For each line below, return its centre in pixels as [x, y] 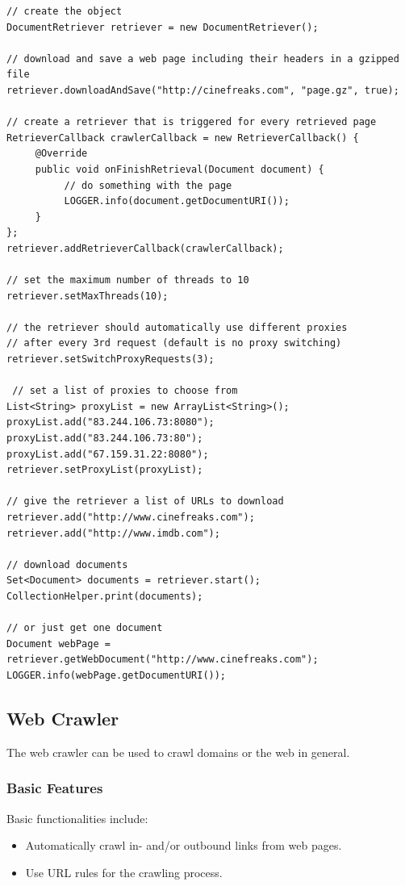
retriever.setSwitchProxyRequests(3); [111, 359]
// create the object [65, 11]
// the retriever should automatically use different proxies [177, 327]
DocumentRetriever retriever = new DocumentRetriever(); [163, 27]
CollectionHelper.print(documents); [105, 596]
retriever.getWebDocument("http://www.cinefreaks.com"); [163, 660]
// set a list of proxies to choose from [125, 391]
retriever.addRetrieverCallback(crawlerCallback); [145, 248]
